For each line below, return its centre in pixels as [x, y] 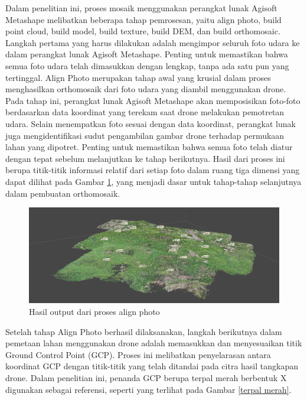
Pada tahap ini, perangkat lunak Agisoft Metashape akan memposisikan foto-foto [153, 100]
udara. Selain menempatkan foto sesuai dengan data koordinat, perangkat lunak [151, 123]
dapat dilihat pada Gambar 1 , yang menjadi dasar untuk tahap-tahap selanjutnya [153, 181]
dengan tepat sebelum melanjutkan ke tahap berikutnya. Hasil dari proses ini [145, 158]
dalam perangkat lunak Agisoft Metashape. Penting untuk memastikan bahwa [147, 54]
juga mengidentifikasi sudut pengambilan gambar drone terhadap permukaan [145, 135]
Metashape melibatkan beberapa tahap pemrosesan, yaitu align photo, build [143, 19]
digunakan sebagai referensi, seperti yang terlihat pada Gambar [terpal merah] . [148, 389]
